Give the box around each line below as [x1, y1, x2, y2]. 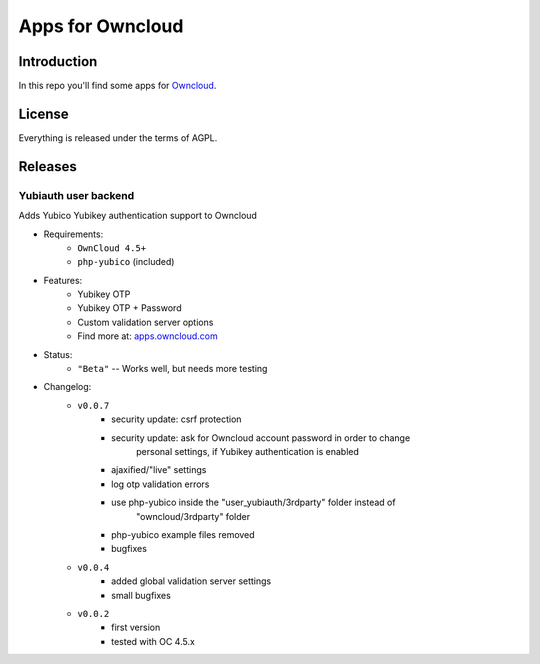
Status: [43, 348, 73, 360]
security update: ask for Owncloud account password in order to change [111, 431, 411, 444]
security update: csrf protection [111, 413, 242, 425]
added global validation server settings [111, 575, 272, 587]
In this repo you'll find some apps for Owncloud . [18, 80, 217, 92]
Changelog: [43, 381, 92, 393]
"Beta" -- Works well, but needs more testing [77, 363, 268, 375]
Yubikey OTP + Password [77, 302, 182, 314]
